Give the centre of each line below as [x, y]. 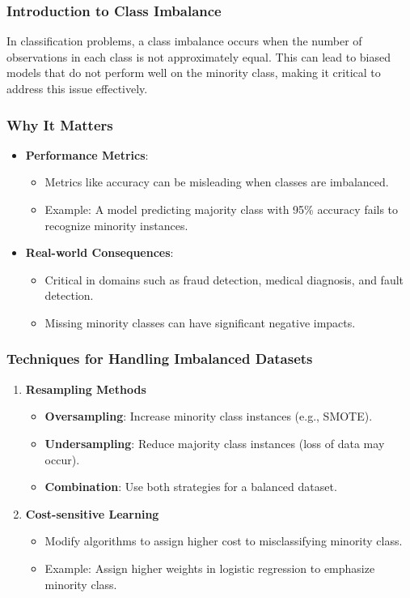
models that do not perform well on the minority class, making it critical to [194, 73]
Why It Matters [60, 124]
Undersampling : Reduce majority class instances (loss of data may [215, 443]
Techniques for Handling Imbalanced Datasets [160, 359]
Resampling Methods [86, 389]
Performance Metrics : [87, 154]
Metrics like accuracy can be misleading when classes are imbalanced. [217, 182]
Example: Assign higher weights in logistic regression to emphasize [210, 568]
